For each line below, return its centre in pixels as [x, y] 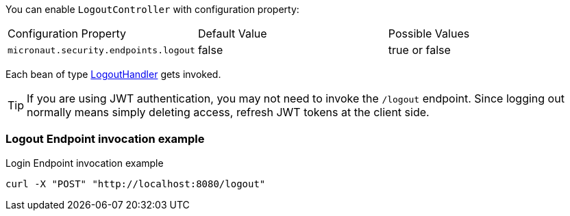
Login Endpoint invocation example [85, 163]
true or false [419, 50]
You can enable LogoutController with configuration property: [152, 9]
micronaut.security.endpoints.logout [101, 50]
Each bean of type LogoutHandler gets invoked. [113, 74]
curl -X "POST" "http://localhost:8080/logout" [136, 184]
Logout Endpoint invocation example [105, 139]
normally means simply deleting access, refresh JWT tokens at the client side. [228, 112]
